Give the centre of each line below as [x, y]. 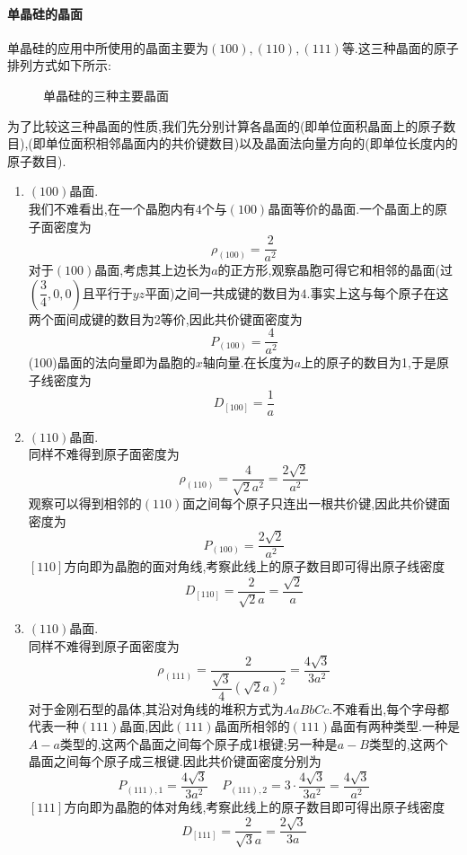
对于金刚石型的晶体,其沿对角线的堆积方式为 [156, 708]
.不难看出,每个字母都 [389, 708]
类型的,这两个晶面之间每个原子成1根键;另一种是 [198, 743]
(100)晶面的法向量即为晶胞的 [112, 362]
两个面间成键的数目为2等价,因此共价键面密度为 [165, 318]
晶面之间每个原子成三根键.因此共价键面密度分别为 [175, 761]
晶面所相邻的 [252, 726]
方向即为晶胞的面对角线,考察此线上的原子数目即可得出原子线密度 [255, 566]
